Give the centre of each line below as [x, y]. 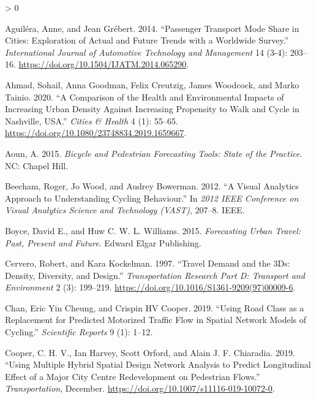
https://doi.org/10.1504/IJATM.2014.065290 [103, 64]
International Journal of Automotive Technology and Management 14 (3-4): [146, 52]
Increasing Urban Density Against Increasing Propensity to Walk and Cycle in [152, 109]
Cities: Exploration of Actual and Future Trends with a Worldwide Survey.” [147, 40]
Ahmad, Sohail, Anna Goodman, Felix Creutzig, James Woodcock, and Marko [152, 84]
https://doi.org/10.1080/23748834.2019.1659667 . [96, 133]
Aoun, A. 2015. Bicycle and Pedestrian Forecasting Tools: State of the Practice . [154, 153]
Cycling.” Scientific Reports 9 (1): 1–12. [79, 332]
